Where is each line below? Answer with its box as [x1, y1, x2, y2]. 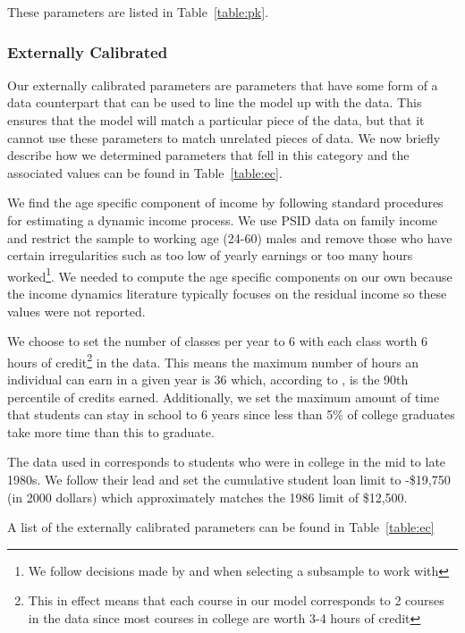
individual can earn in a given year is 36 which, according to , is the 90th [7, 370, 409, 389]
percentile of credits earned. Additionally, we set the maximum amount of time [7, 387, 440, 406]
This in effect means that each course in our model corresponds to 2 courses [28, 591, 444, 610]
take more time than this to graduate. [7, 422, 215, 441]
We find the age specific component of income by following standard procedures [7, 193, 444, 212]
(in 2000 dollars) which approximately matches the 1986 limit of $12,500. [7, 487, 408, 506]
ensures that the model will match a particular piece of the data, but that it [7, 111, 425, 129]
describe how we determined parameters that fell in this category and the [7, 146, 410, 165]
